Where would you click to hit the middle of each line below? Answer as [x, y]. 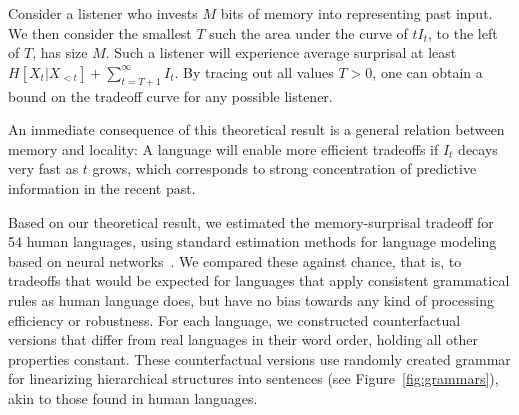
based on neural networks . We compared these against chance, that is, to [235, 260]
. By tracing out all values [254, 71]
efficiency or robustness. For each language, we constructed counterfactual [234, 319]
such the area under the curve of [308, 32]
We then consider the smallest [100, 32]
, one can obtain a [427, 71]
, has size [60, 52]
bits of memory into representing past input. [356, 13]
